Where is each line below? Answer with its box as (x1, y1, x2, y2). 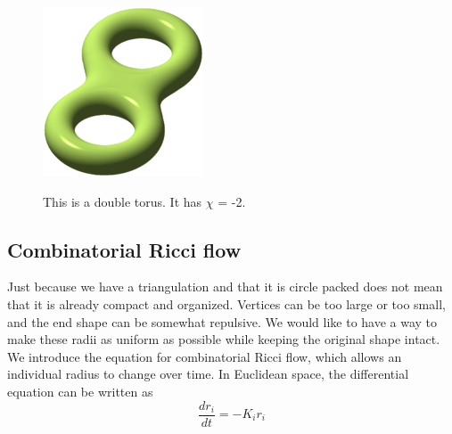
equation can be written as (7, 381, 153, 400)
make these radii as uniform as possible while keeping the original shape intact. (7, 330, 440, 348)
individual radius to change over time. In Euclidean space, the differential (7, 364, 409, 383)
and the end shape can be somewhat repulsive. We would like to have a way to (7, 312, 438, 331)
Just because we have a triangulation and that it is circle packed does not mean (7, 277, 443, 296)
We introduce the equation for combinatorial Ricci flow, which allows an (7, 347, 402, 365)
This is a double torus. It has (43, 192, 202, 210)
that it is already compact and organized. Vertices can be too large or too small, (7, 294, 446, 313)
